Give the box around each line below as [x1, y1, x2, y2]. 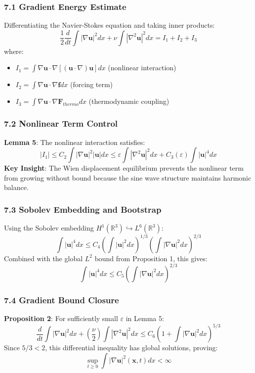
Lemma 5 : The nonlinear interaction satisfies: [4, 137, 145, 147]
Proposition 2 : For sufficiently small [4, 313, 118, 324]
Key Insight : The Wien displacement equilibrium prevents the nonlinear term [4, 163, 244, 173]
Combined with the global [4, 253, 83, 263]
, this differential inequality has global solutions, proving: [45, 342, 218, 353]
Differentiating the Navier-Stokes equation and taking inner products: [4, 20, 215, 30]
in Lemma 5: [126, 313, 164, 324]
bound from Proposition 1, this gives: [94, 253, 208, 263]
